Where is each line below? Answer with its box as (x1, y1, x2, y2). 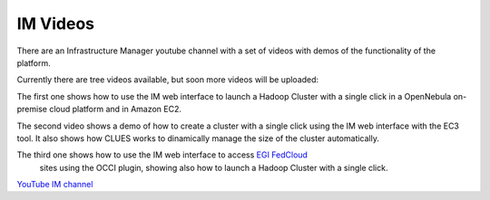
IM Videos (16, 14, 95, 33)
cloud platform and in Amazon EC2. (48, 104, 181, 115)
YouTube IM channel (16, 179, 93, 190)
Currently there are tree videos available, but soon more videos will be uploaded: (16, 74, 319, 85)
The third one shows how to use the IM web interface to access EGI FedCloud (16, 149, 309, 160)
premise (16, 104, 47, 115)
